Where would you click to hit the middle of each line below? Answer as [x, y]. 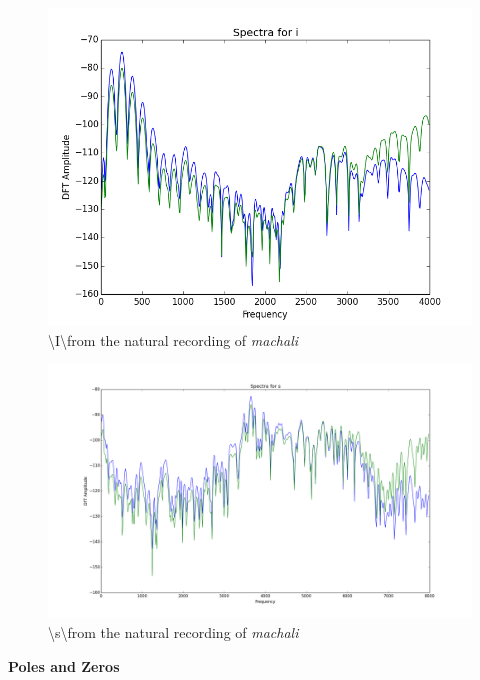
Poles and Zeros [64, 665]
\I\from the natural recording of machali [173, 339]
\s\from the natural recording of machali [173, 632]
